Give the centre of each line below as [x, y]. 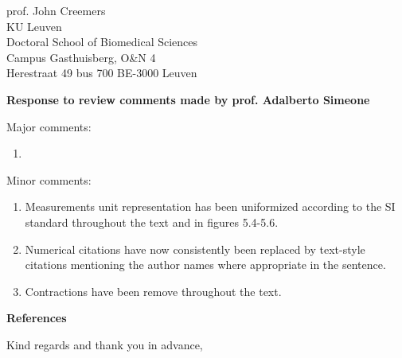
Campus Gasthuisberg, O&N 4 [81, 57]
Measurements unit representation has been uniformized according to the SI [210, 206]
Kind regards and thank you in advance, [105, 344]
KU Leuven [34, 26]
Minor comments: [49, 179]
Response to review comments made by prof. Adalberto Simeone [188, 99]
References [37, 318]
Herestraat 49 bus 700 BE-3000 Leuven [102, 73]
